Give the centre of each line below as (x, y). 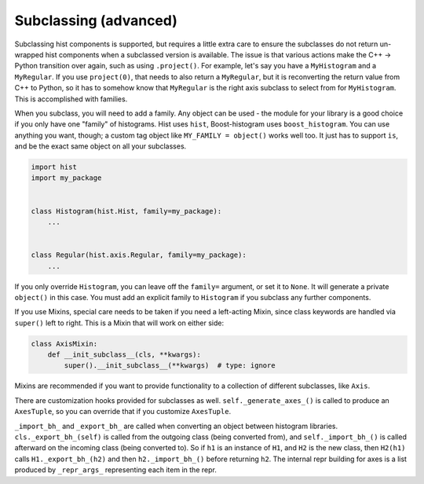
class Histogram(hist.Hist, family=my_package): (126, 211)
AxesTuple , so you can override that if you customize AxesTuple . (123, 412)
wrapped (29, 54)
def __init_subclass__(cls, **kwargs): (124, 355)
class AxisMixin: (64, 343)
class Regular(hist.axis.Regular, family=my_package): (139, 255)
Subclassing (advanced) (96, 20)
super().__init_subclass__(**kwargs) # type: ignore (170, 366)
